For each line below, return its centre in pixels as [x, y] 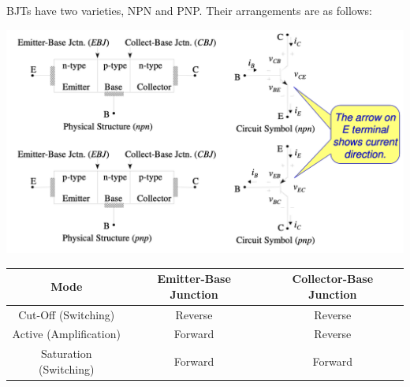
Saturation [66, 354]
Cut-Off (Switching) [67, 314]
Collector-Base [333, 279]
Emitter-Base [194, 279]
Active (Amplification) [66, 334]
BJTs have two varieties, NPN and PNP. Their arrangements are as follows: [189, 10]
